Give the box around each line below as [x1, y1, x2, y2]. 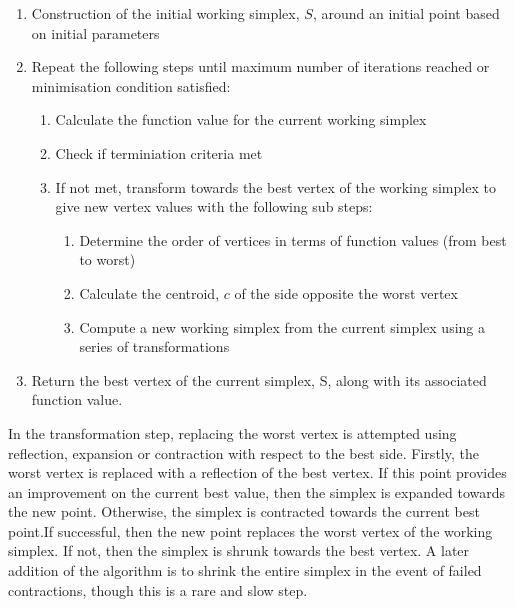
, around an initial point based [312, 3, 500, 23]
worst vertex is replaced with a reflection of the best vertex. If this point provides [8, 462, 507, 483]
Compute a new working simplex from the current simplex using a [79, 316, 485, 337]
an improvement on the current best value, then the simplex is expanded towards [8, 481, 506, 502]
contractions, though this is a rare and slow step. [8, 579, 308, 600]
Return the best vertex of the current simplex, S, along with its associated [31, 369, 487, 390]
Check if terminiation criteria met [55, 142, 263, 163]
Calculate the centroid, [79, 282, 220, 303]
